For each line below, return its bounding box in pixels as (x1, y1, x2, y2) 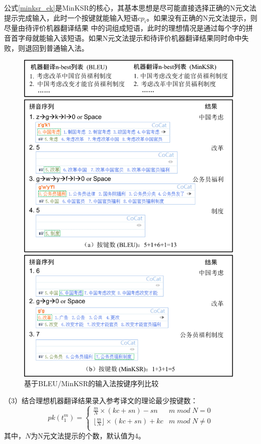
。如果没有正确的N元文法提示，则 (146, 12, 257, 23)
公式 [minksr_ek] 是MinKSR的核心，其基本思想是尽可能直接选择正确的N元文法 (4, 3, 256, 13)
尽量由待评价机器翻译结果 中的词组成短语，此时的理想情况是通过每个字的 (4, 23, 246, 33)
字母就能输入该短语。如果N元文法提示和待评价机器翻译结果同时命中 (18, 32, 242, 43)
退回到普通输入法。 (25, 42, 89, 53)
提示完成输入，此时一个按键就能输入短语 (4, 12, 138, 23)
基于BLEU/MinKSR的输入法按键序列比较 (24, 378, 159, 389)
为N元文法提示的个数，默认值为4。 (31, 430, 145, 440)
